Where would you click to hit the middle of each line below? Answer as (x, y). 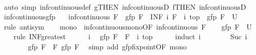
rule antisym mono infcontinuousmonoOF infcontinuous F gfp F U (128, 26)
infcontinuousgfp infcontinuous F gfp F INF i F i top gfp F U (121, 17)
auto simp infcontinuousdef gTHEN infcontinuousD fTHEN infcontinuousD (125, 6)
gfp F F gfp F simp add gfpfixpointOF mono (107, 46)
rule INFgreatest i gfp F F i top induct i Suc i (130, 36)
